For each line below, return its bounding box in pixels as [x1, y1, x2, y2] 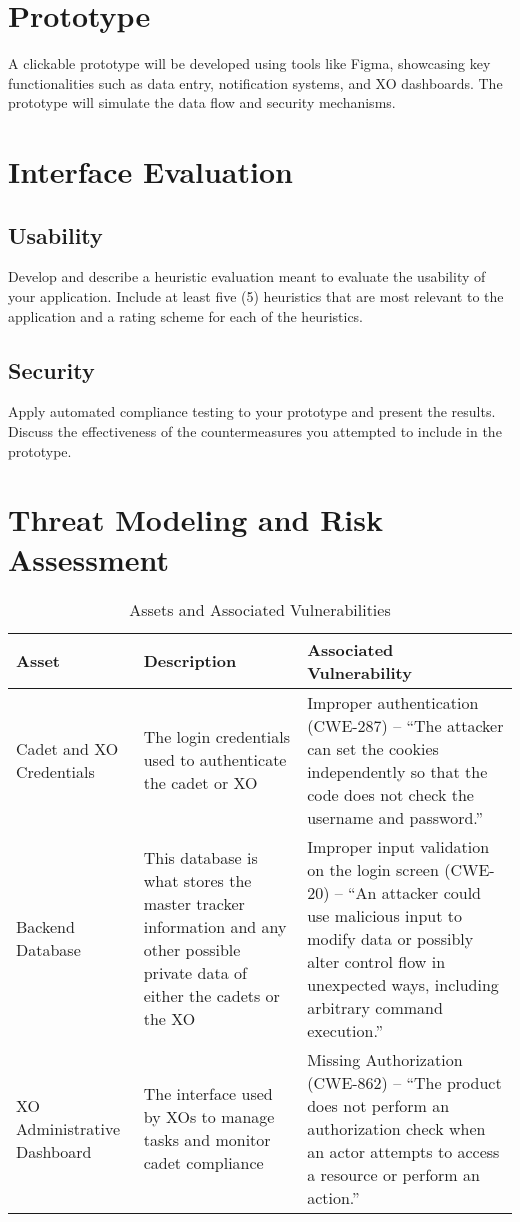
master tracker [143, 892, 245, 916]
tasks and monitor [143, 1128, 271, 1152]
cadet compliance [143, 1151, 264, 1175]
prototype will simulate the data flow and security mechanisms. [8, 92, 396, 113]
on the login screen [307, 857, 439, 881]
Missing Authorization [307, 1047, 463, 1071]
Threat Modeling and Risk [8, 499, 383, 540]
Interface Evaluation [8, 151, 293, 192]
